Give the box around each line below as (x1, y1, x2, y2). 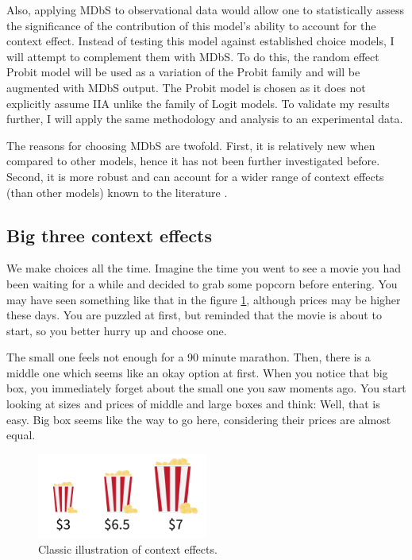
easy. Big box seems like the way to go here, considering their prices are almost (6, 411, 391, 427)
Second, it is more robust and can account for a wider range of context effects (6, 168, 384, 184)
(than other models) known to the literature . (6, 183, 228, 200)
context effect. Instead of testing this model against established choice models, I (6, 33, 395, 49)
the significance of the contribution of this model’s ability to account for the (6, 17, 376, 33)
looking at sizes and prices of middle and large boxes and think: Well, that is (6, 396, 380, 412)
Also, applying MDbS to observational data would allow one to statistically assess (6, 2, 404, 17)
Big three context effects (6, 222, 212, 247)
